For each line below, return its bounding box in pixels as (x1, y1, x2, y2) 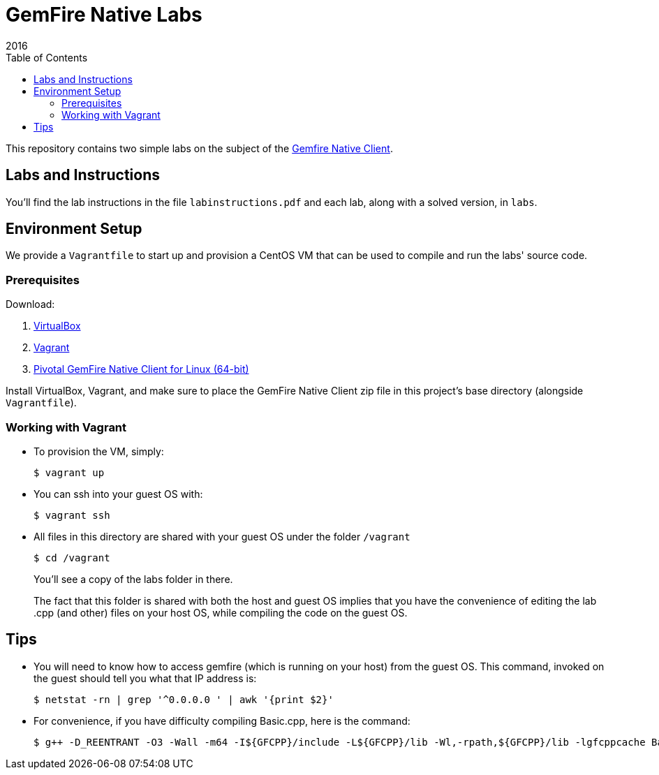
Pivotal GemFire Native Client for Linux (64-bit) (34, 363, 249, 376)
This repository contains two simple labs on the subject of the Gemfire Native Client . (6, 142, 393, 154)
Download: (6, 298, 55, 311)
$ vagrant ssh (34, 509, 110, 521)
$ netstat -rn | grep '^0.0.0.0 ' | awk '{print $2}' (34, 693, 334, 705)
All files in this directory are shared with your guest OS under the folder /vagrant (34, 530, 410, 542)
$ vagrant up (34, 466, 105, 478)
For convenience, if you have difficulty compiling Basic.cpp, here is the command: (34, 714, 410, 727)
